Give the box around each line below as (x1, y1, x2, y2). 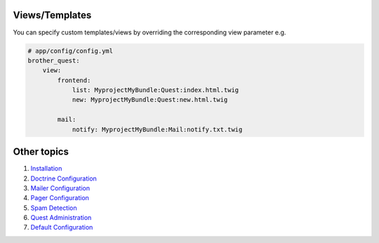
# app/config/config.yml (27, 46, 114, 55)
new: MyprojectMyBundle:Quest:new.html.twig (72, 96, 228, 104)
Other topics (13, 146, 69, 158)
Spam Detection (30, 204, 77, 212)
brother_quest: (27, 56, 80, 65)
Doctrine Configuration (30, 174, 98, 183)
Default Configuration (30, 223, 93, 232)
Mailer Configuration (30, 183, 91, 192)
